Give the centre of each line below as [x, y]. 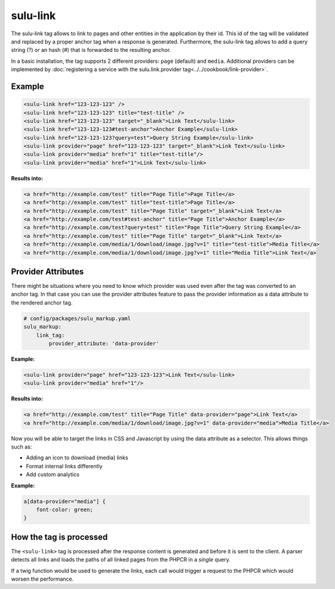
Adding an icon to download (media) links [77, 458]
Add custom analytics [53, 474]
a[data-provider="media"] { [64, 501]
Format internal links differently [64, 466]
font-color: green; [65, 510]
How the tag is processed [59, 537]
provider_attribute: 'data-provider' [104, 343]
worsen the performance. [42, 579]
